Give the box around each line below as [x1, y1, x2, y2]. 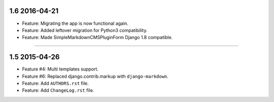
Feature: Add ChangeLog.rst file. [22, 87, 94, 93]
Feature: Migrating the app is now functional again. [22, 20, 129, 26]
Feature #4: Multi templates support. [22, 66, 99, 72]
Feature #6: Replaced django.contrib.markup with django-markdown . [22, 73, 168, 79]
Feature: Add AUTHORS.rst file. [22, 80, 89, 86]
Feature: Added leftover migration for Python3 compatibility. [22, 27, 148, 33]
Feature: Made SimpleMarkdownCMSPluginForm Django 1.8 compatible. [22, 35, 173, 41]
